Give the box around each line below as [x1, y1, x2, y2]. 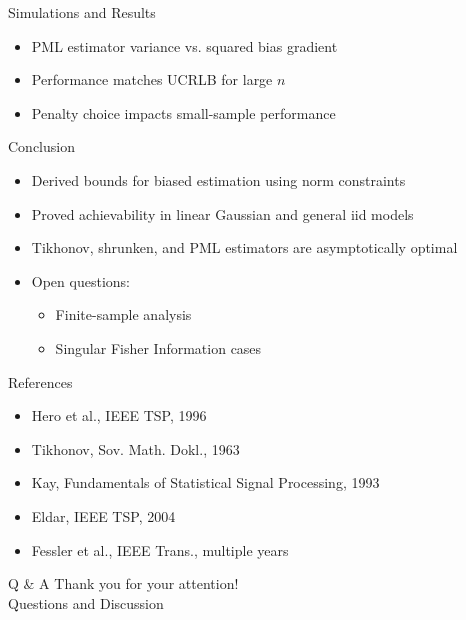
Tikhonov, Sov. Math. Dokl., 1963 [31, 438, 240, 459]
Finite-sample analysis [55, 304, 192, 325]
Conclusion [8, 136, 75, 157]
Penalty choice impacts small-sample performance [31, 102, 336, 123]
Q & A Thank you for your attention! [8, 573, 239, 594]
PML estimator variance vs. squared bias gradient [31, 35, 338, 56]
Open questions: [31, 270, 130, 291]
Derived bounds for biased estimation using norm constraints [31, 169, 406, 190]
